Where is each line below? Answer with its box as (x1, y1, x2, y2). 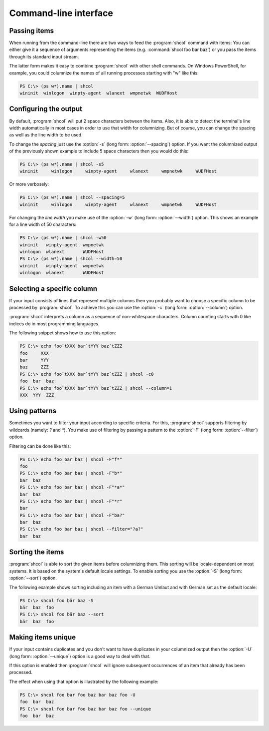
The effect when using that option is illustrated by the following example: (9, 679, 159, 685)
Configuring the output (9, 105, 82, 113)
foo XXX (19, 350, 49, 356)
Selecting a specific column (9, 284, 98, 293)
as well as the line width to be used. (9, 132, 83, 138)
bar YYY (19, 357, 49, 363)
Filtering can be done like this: (9, 443, 71, 449)
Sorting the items (9, 548, 64, 557)
